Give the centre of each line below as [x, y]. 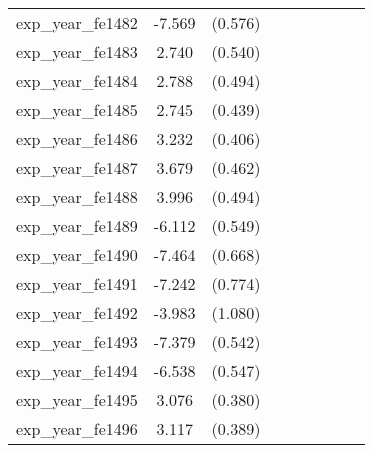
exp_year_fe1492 [77, 312]
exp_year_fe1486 [77, 138]
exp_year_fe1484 [77, 80]
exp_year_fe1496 [77, 428]
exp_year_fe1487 [77, 167]
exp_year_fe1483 [77, 51]
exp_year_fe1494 [77, 370]
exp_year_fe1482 [77, 22]
